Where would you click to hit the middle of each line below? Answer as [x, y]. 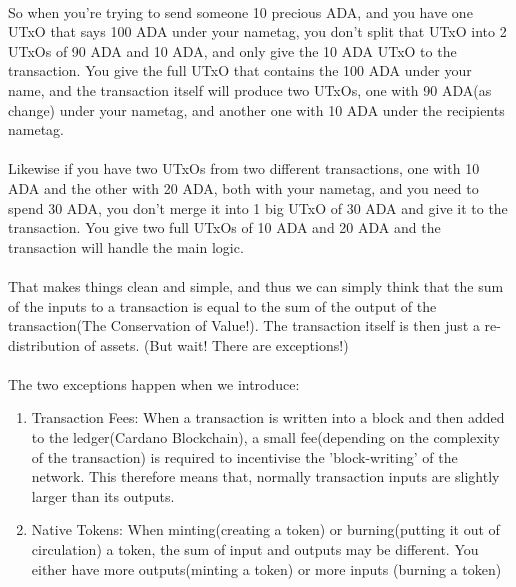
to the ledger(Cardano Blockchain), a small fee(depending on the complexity [265, 437]
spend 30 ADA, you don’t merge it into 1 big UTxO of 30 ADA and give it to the [258, 207]
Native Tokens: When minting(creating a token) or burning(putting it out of [265, 529]
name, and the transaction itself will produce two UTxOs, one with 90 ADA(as [250, 89]
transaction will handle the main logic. [126, 246]
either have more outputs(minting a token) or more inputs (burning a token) [266, 568]
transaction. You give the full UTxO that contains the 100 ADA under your [240, 70]
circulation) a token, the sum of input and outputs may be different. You [255, 549]
